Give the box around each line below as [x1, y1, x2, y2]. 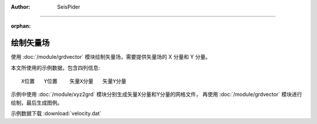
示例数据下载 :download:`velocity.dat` [11, 110, 102, 117]
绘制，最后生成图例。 [11, 99, 63, 106]
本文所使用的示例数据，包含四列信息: [11, 64, 100, 71]
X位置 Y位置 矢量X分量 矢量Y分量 [21, 78, 127, 85]
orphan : [11, 22, 31, 29]
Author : [11, 4, 31, 10]
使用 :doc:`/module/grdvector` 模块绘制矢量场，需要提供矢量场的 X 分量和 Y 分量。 [11, 53, 211, 61]
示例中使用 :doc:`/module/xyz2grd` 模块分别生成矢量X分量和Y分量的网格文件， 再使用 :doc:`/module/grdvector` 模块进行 [11, 91, 302, 98]
